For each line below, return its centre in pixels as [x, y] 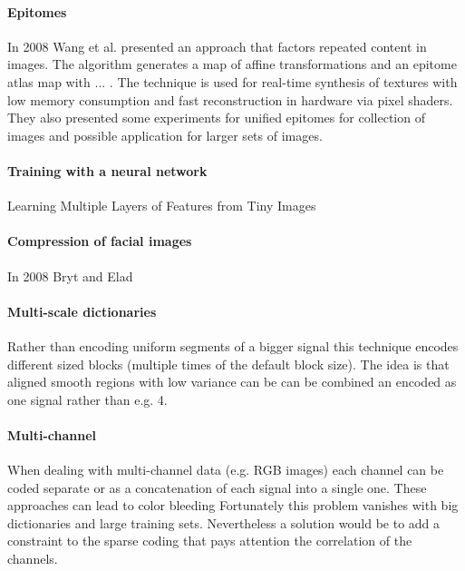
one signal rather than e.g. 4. [87, 399]
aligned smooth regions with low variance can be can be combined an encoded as [232, 382]
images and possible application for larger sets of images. [165, 135]
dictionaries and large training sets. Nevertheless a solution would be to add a [224, 522]
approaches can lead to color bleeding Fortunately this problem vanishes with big [233, 505]
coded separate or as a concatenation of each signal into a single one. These [217, 487]
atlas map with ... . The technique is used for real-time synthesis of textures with [232, 81]
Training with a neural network [107, 170]
